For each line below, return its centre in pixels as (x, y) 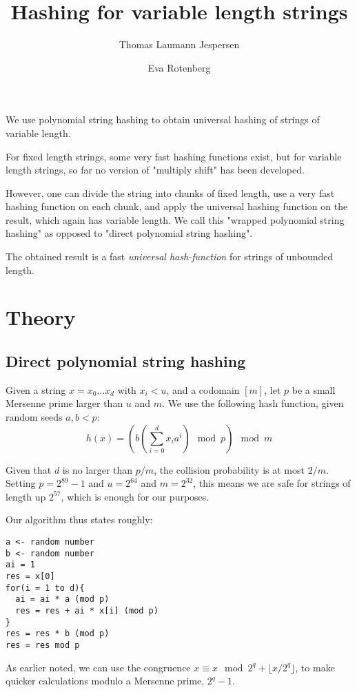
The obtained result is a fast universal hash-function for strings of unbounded (170, 256)
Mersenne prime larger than (64, 403)
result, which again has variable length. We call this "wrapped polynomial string (175, 219)
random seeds (34, 417)
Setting (21, 483)
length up (26, 496)
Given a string (36, 389)
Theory (41, 317)
